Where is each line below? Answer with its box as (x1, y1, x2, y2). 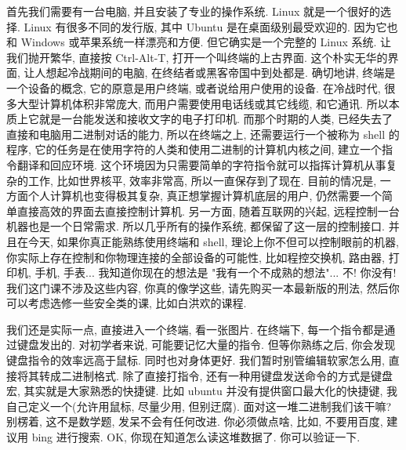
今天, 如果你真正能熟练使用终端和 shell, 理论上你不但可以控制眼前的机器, (27, 233, 399, 249)
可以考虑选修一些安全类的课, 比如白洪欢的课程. (6, 295, 247, 311)
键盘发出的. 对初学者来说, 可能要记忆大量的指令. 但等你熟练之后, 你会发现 (16, 336, 396, 353)
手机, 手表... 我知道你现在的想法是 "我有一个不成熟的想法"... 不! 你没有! (34, 264, 397, 281)
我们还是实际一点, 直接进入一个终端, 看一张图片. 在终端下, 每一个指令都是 (6, 321, 385, 337)
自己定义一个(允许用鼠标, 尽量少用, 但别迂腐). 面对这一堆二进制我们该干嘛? (6, 397, 392, 414)
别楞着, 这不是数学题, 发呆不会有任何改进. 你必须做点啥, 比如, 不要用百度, (6, 413, 383, 430)
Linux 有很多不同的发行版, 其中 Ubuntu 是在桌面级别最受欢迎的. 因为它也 (24, 18, 398, 34)
